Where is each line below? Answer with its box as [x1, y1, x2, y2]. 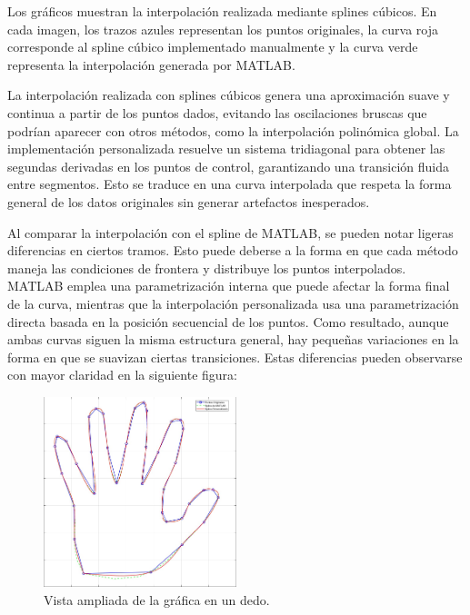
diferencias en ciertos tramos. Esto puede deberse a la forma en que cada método [7, 241, 458, 260]
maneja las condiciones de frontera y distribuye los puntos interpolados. [7, 258, 406, 277]
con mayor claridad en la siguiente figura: [7, 365, 237, 384]
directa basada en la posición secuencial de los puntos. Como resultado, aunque [7, 312, 449, 331]
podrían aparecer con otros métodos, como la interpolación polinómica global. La [7, 121, 459, 140]
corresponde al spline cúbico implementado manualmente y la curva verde [7, 37, 418, 56]
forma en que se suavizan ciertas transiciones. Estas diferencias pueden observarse [7, 347, 463, 366]
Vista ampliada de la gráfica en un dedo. [44, 590, 270, 609]
